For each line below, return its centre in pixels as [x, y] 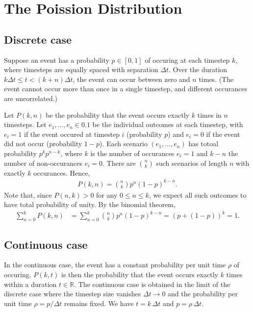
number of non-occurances [43, 163]
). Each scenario [124, 143]
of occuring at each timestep [187, 60]
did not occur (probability [43, 143]
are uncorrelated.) [31, 98]
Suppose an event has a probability [57, 60]
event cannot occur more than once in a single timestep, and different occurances [126, 89]
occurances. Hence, [62, 172]
